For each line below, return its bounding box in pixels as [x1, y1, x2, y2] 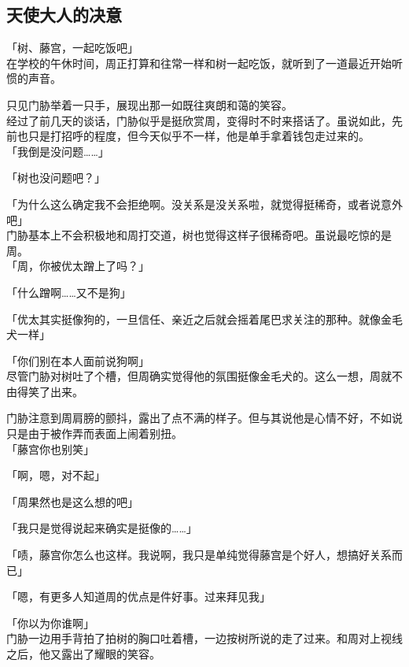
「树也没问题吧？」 [6, 169, 105, 186]
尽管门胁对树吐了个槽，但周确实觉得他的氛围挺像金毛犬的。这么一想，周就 [6, 368, 392, 384]
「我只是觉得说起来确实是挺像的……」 [6, 520, 197, 536]
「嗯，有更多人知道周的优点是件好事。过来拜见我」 [6, 588, 271, 605]
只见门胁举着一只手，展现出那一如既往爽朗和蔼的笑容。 [6, 96, 293, 113]
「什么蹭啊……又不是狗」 [6, 283, 131, 300]
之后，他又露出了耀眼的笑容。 [6, 646, 160, 662]
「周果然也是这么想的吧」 [6, 493, 138, 510]
